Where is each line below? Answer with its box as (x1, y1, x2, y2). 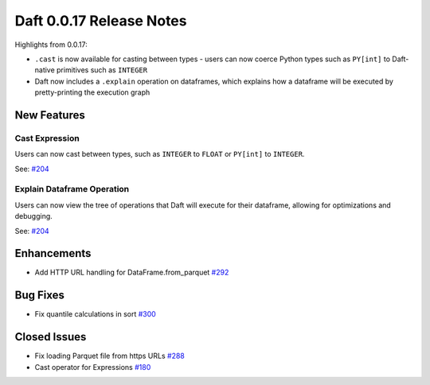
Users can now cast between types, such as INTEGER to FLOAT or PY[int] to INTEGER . (14, 150, 305, 159)
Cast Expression (14, 132, 80, 143)
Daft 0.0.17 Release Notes (14, 12, 187, 29)
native (34, 65, 55, 75)
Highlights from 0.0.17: (14, 40, 88, 49)
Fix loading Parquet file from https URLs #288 (34, 351, 185, 361)
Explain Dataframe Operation (14, 184, 130, 195)
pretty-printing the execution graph (34, 87, 150, 97)
